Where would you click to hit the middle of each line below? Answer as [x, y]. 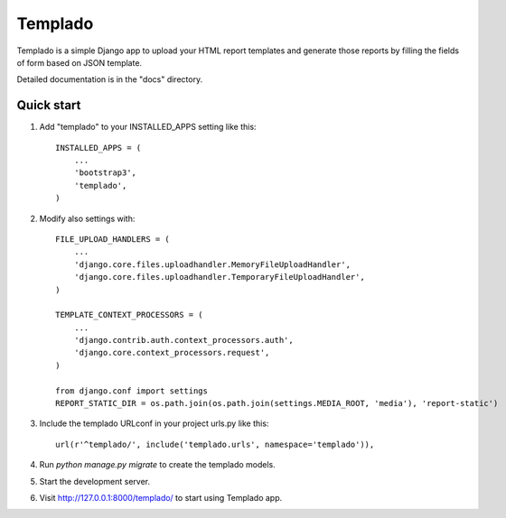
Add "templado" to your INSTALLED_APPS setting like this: [148, 127]
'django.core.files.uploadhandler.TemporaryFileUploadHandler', [219, 277]
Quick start [49, 105]
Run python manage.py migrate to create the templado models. [157, 465]
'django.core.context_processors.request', [172, 353]
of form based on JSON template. [80, 62]
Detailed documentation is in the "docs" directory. [110, 79]
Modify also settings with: [87, 218]
